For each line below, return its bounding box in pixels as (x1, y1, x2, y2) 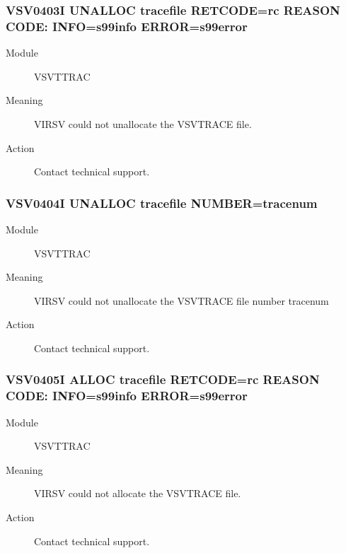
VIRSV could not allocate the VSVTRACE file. (34, 486, 241, 501)
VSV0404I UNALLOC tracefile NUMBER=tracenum (6, 194, 318, 211)
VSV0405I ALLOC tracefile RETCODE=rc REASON (6, 371, 320, 388)
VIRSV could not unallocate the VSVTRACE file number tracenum (34, 293, 329, 308)
